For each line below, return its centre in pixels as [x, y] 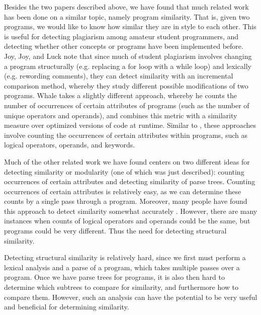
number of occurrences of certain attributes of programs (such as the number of [127, 105]
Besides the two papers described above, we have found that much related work [126, 7]
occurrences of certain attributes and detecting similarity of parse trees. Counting [130, 181]
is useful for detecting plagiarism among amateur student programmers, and [121, 36]
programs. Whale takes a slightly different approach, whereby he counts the [120, 95]
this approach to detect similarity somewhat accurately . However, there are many [131, 211]
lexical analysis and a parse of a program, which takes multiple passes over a [122, 267]
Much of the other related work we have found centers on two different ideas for [127, 161]
